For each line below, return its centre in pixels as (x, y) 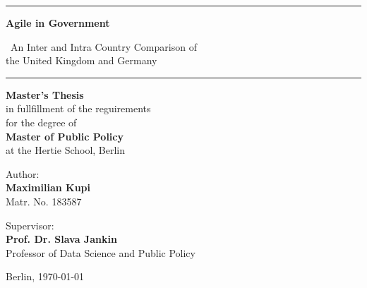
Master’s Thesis (45, 94)
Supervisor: (30, 225)
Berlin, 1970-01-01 (45, 276)
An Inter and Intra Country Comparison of (103, 46)
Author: (23, 173)
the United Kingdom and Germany (82, 60)
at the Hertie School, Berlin (66, 150)
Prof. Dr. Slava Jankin (61, 239)
